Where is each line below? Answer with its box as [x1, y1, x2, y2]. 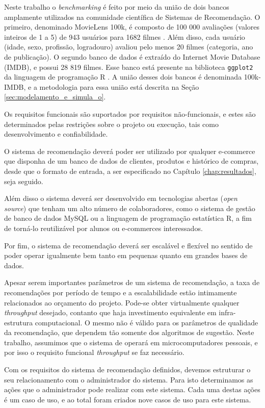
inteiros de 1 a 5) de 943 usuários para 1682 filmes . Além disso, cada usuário [4, 31, 245, 42]
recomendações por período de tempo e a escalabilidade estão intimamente [4, 287, 237, 297]
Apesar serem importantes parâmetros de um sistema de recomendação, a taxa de [4, 277, 260, 288]
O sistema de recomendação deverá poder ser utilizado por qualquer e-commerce [4, 145, 255, 156]
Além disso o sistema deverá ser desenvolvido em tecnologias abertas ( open [4, 193, 237, 203]
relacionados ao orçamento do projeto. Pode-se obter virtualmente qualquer [4, 297, 240, 308]
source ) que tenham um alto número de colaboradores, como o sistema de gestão [4, 202, 255, 213]
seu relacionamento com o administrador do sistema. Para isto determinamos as [4, 374, 253, 385]
